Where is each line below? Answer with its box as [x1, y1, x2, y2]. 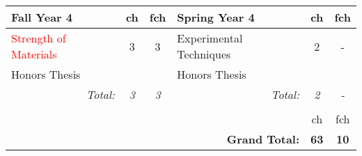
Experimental [177, 30, 243, 46]
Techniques [177, 46, 231, 62]
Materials [11, 46, 57, 62]
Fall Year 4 [11, 9, 72, 25]
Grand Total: [226, 131, 300, 147]
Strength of [11, 30, 66, 46]
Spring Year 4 [177, 9, 255, 25]
